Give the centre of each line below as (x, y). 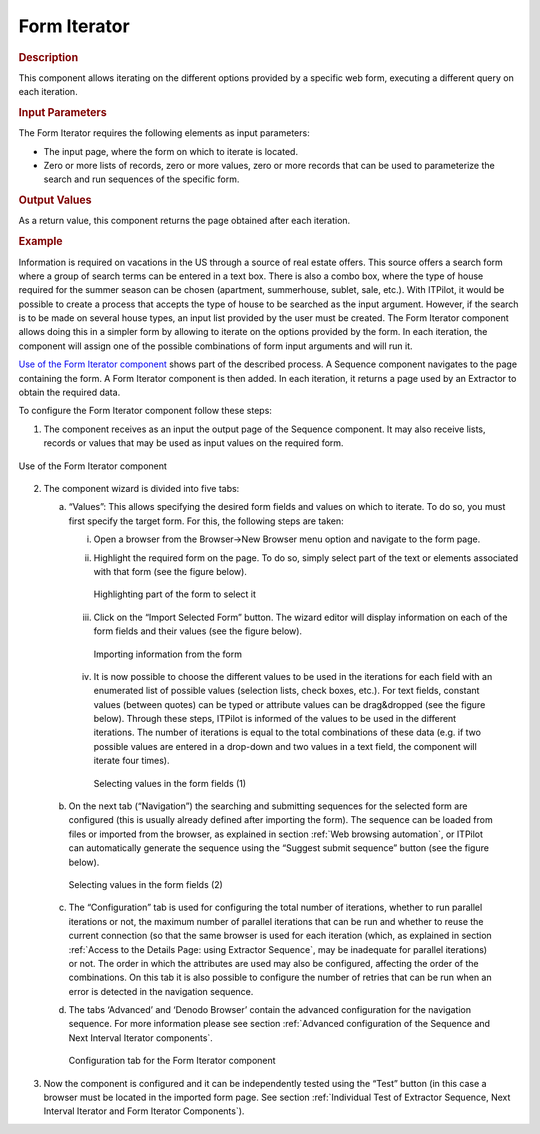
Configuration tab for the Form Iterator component (172, 1061)
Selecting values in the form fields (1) (170, 783)
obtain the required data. (69, 392)
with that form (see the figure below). (170, 571)
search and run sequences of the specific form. (141, 179)
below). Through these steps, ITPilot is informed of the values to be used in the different (275, 719)
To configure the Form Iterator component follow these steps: (145, 411)
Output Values (55, 200)
